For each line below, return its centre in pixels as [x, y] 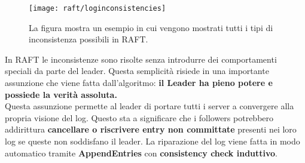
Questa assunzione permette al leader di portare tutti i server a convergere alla [150, 106]
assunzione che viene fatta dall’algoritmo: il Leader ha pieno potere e [139, 83]
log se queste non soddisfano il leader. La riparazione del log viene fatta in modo [152, 141]
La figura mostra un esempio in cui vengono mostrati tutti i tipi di [151, 27]
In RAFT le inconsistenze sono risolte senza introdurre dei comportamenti [141, 59]
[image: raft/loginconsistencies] [97, 8]
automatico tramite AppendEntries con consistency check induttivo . [141, 153]
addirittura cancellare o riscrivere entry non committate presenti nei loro [151, 129]
